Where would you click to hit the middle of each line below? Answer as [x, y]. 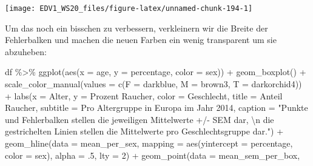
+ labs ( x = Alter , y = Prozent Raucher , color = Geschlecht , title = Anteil [144, 95]
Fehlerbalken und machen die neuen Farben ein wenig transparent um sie [141, 40]
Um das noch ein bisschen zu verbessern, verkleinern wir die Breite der [136, 28]
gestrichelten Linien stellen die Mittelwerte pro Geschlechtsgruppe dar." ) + [144, 131]
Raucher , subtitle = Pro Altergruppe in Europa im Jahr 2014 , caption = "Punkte [156, 108]
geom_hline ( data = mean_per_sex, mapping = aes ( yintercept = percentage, [149, 143]
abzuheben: [26, 51]
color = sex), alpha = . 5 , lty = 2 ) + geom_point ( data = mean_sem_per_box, [153, 155]
